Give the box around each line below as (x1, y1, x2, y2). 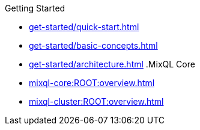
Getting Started (5, 3, 65, 13)
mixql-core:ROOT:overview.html (29, 78, 155, 88)
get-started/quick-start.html (29, 22, 139, 32)
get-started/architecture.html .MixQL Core (29, 59, 195, 69)
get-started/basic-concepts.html (29, 40, 158, 51)
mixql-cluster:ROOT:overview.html (29, 96, 164, 107)
